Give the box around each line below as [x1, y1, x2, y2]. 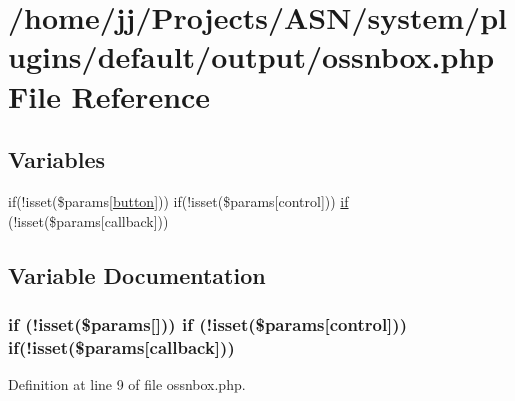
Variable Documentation [8, 259, 266, 290]
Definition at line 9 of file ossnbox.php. [8, 374, 246, 395]
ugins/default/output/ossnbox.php [8, 36, 495, 77]
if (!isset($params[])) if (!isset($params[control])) [8, 311, 407, 336]
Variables [8, 144, 106, 175]
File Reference [8, 75, 211, 116]
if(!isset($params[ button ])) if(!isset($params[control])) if [8, 190, 349, 211]
